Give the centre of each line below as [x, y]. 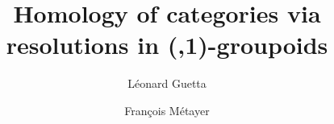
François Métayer [167, 110]
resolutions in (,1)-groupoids [167, 45]
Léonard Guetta [167, 83]
